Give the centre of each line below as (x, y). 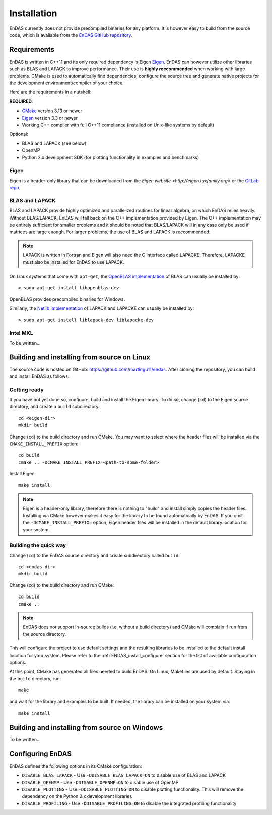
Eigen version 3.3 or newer (50, 118)
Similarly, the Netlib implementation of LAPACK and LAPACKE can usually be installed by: (102, 308)
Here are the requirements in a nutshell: (50, 92)
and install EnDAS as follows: (39, 376)
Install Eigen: (23, 474)
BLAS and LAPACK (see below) (54, 143)
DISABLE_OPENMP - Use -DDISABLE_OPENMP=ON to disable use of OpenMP (100, 782)
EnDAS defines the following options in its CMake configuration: (76, 766)
